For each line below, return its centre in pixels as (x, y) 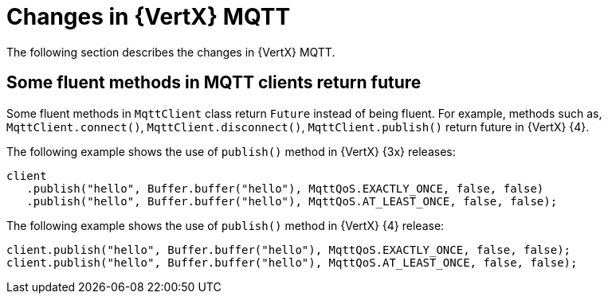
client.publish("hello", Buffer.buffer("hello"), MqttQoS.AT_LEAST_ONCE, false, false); (292, 262)
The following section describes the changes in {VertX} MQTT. (171, 52)
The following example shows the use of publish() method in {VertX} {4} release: (226, 225)
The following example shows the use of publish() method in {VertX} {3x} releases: (231, 151)
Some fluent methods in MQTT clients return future (214, 83)
